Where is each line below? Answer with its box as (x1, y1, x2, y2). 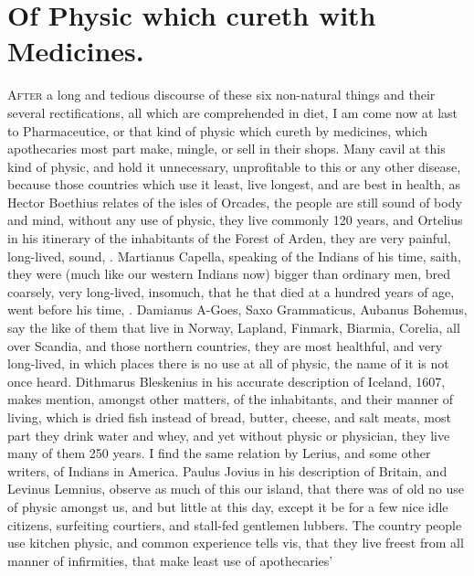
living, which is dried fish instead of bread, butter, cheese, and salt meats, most (7, 408, 451, 426)
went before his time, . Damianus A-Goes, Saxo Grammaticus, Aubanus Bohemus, (7, 300, 468, 319)
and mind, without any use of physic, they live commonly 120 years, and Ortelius (7, 210, 463, 229)
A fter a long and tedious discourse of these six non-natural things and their (7, 85, 436, 104)
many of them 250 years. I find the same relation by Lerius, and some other (7, 443, 431, 463)
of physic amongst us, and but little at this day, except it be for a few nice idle (7, 496, 448, 516)
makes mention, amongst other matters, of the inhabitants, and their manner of (7, 389, 454, 409)
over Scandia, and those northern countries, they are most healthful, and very (7, 336, 443, 355)
